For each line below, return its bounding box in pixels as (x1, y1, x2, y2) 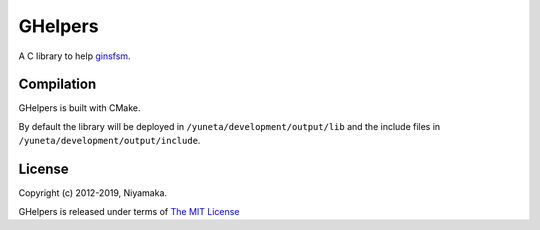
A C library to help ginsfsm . (18, 50, 131, 62)
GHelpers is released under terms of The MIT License (18, 205, 240, 217)
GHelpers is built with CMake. (18, 102, 141, 114)
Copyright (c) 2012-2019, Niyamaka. (18, 187, 168, 199)
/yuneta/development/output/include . (18, 135, 201, 147)
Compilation (18, 76, 97, 93)
